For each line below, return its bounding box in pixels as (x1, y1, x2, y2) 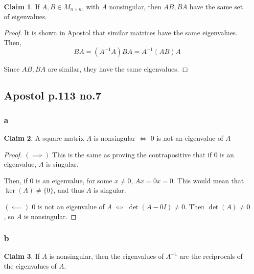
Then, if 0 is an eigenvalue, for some (4, 175, 113, 185)
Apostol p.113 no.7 (4, 88, 101, 103)
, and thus (53, 185, 84, 195)
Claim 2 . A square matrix (4, 132, 84, 143)
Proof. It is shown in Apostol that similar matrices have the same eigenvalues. (4, 27, 238, 38)
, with (82, 1, 100, 11)
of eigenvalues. (4, 11, 47, 21)
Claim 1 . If (4, 1, 40, 11)
